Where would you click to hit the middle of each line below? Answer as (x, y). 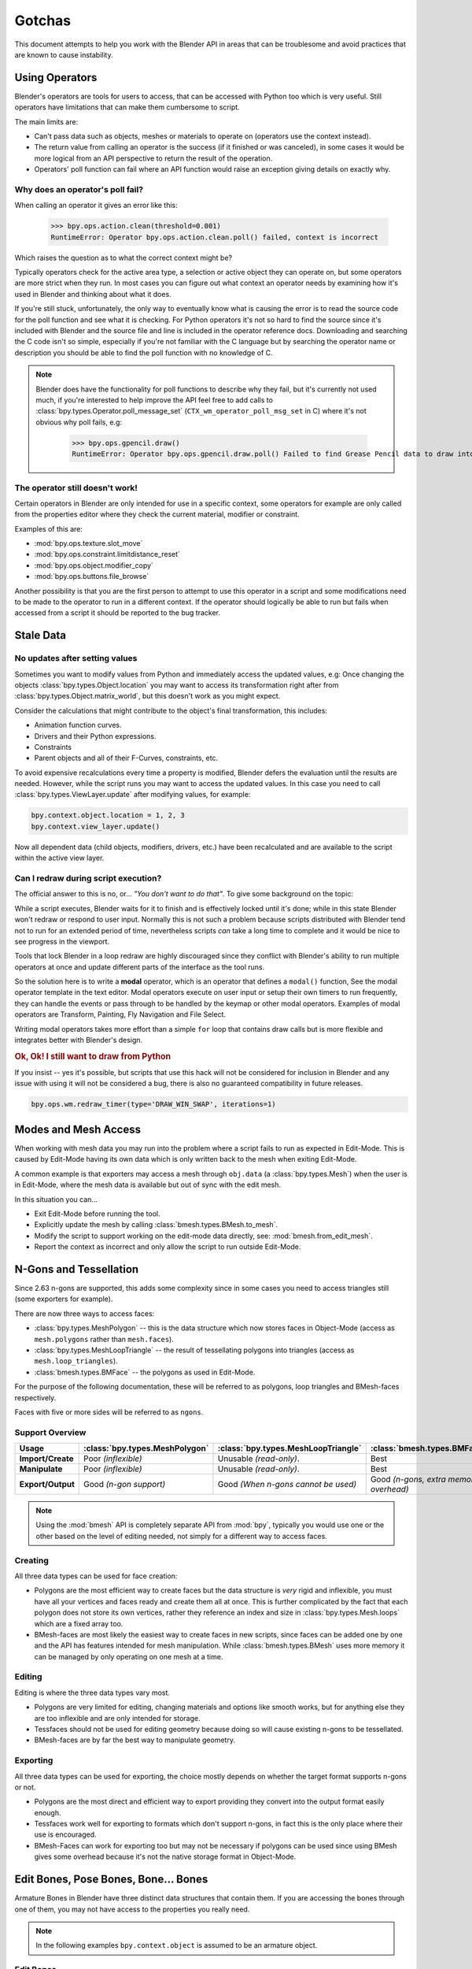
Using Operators (56, 78)
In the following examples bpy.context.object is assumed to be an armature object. (177, 1945)
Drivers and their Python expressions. (95, 736)
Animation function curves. (78, 725)
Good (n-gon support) (125, 1485)
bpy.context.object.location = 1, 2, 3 (108, 816)
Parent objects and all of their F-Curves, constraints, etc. (126, 758)
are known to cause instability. (64, 54)
